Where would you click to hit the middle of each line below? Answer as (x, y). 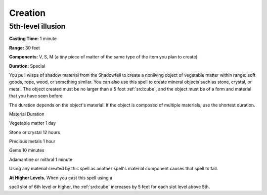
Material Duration (27, 114)
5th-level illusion (37, 26)
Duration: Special (27, 66)
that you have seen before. (37, 96)
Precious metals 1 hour (32, 142)
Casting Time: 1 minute (33, 39)
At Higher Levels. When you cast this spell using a (61, 178)
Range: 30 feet (24, 48)
